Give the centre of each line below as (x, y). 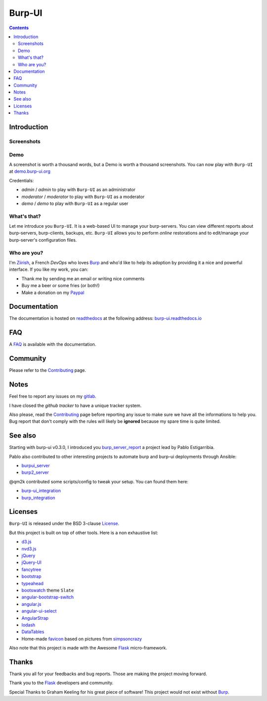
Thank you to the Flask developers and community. (61, 683)
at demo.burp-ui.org (30, 171)
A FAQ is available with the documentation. (53, 345)
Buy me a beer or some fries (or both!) (61, 286)
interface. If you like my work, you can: (49, 269)
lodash (28, 625)
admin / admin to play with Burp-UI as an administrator (79, 190)
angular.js (31, 604)
